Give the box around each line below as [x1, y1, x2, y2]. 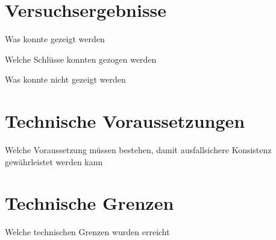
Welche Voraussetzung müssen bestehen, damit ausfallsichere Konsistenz [5, 144, 272, 156]
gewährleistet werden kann [5, 155, 103, 168]
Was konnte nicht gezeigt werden [5, 73, 126, 86]
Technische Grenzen [5, 191, 174, 215]
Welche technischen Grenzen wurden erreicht [5, 226, 170, 238]
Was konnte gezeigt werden [5, 33, 105, 45]
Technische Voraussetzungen [5, 109, 245, 133]
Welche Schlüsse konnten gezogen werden [5, 52, 157, 65]
